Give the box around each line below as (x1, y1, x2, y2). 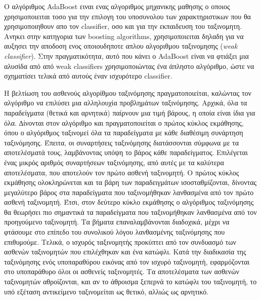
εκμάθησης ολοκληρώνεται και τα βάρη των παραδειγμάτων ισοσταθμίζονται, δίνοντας (4, 177, 257, 188)
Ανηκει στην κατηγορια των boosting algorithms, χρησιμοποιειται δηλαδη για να (4, 30, 244, 41)
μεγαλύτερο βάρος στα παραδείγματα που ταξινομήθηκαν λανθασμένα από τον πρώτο (4, 186, 254, 197)
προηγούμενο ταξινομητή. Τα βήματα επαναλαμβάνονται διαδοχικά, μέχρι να (4, 216, 230, 227)
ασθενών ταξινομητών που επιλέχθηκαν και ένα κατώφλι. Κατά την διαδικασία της (4, 246, 246, 257)
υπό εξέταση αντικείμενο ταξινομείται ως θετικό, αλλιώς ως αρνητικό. (4, 286, 209, 296)
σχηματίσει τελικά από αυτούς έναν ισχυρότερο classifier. (4, 70, 172, 81)
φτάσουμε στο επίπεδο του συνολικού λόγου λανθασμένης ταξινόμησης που (4, 227, 225, 237)
